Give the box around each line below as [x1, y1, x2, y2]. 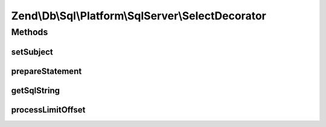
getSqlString [11, 85, 60, 96]
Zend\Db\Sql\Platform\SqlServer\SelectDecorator [11, 9, 267, 22]
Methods [11, 27, 48, 37]
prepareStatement [11, 66, 82, 76]
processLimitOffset [11, 105, 86, 115]
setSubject [11, 47, 54, 57]
